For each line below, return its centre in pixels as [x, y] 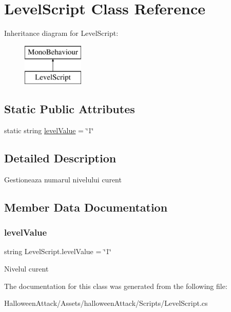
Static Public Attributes [70, 109]
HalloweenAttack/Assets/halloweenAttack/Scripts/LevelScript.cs [106, 303]
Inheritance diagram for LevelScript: [61, 33]
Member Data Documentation [86, 207]
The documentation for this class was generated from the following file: [116, 286]
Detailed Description [60, 158]
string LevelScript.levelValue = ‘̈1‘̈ [58, 251]
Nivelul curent [26, 269]
